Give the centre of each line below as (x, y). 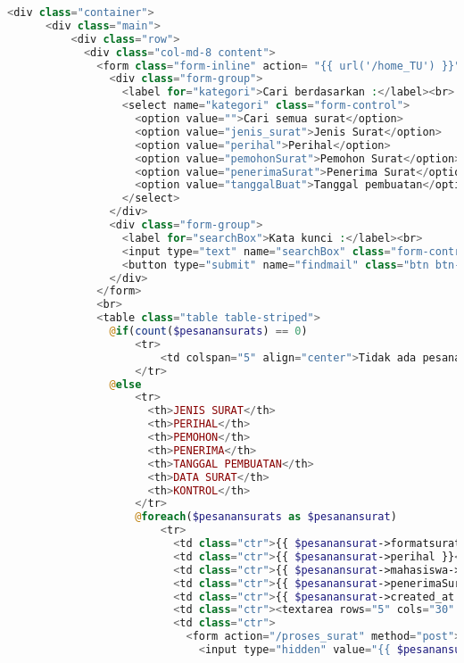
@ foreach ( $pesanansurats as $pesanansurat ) (266, 517)
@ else (125, 384)
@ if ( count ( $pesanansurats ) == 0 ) (208, 331)
